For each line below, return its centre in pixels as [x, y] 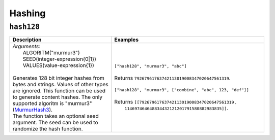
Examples [127, 40]
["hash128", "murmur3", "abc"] [150, 66]
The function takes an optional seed [56, 116]
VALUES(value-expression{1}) [58, 65]
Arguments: [26, 47]
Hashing [28, 13]
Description [27, 40]
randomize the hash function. [48, 129]
